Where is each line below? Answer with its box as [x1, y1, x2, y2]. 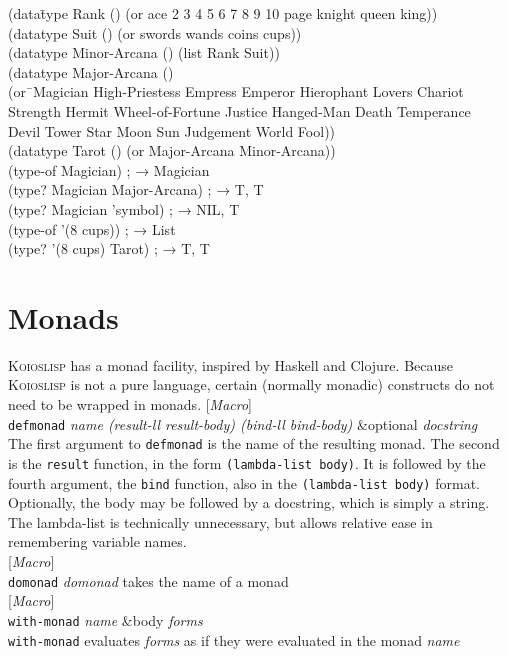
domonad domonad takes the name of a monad [8, 570, 289, 591]
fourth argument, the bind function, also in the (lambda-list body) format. [8, 472, 480, 493]
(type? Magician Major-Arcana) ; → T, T [8, 179, 264, 200]
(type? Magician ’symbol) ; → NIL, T [8, 198, 240, 219]
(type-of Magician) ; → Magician [8, 159, 210, 180]
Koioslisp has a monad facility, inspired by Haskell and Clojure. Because [8, 354, 453, 375]
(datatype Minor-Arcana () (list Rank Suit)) [8, 42, 280, 63]
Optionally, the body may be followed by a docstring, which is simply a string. [8, 492, 490, 513]
